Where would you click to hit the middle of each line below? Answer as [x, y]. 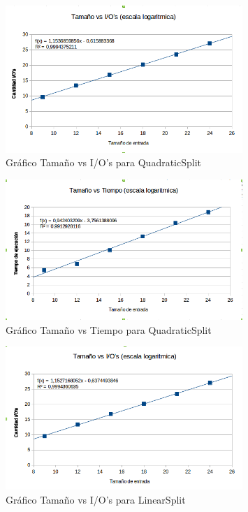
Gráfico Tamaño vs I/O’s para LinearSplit [96, 499]
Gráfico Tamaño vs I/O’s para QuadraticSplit [104, 162]
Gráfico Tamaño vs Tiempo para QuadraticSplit [109, 329]
